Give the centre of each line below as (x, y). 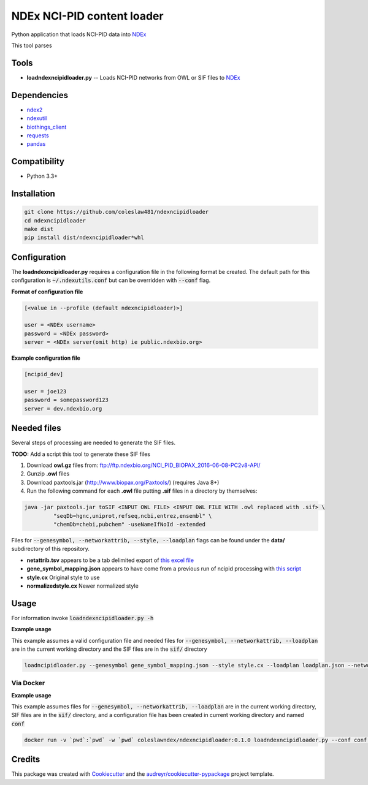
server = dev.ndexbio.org (63, 408)
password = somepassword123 (66, 400)
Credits (26, 760)
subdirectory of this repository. (51, 549)
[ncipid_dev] (44, 374)
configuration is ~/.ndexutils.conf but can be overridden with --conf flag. (111, 280)
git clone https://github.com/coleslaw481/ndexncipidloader (117, 212)
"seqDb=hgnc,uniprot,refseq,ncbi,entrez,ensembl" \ (132, 516)
